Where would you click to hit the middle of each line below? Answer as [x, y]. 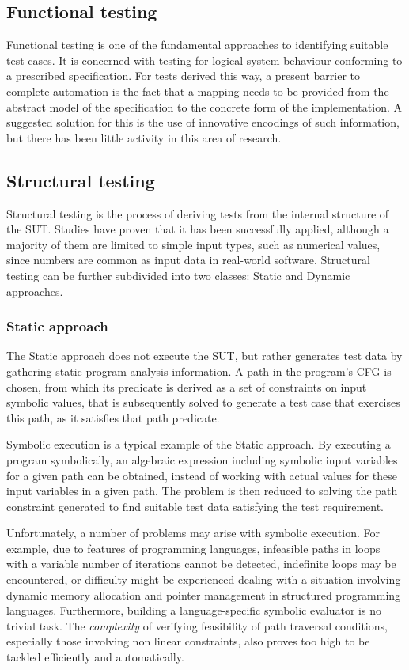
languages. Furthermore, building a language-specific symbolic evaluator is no [194, 610]
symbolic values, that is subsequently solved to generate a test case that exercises [203, 402]
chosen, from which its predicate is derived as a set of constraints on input [187, 386]
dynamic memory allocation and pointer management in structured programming [204, 594]
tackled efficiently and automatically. [95, 657]
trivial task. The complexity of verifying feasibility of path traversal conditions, [197, 625]
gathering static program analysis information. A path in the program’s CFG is [199, 371]
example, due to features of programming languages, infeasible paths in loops [193, 548]
